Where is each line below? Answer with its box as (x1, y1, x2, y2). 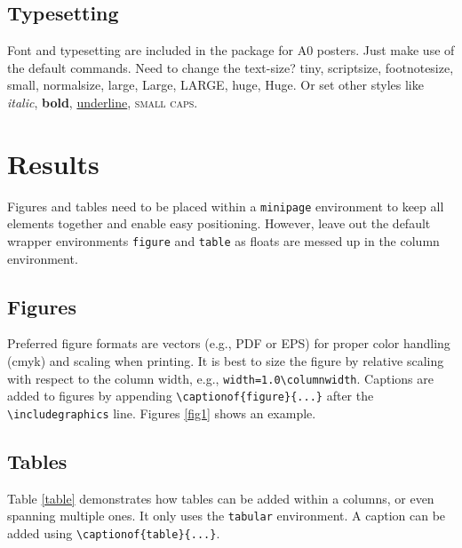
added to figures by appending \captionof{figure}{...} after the (7, 386, 374, 405)
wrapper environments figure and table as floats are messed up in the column (7, 231, 440, 250)
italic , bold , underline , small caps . (7, 92, 198, 111)
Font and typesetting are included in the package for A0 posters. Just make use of (7, 41, 455, 60)
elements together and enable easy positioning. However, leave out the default (7, 214, 431, 233)
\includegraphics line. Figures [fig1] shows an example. (7, 403, 316, 422)
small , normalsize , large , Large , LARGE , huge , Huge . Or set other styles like (7, 75, 424, 94)
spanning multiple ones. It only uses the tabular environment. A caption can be (7, 506, 446, 525)
